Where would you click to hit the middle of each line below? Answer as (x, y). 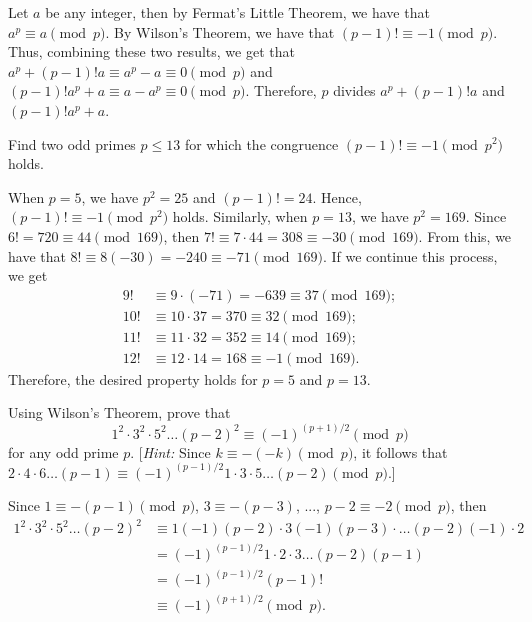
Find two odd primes (72, 143)
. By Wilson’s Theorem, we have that (220, 31)
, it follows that (400, 451)
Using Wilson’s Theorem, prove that (119, 412)
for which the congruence (261, 143)
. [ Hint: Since (170, 451)
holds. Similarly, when (240, 216)
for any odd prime (63, 451)
